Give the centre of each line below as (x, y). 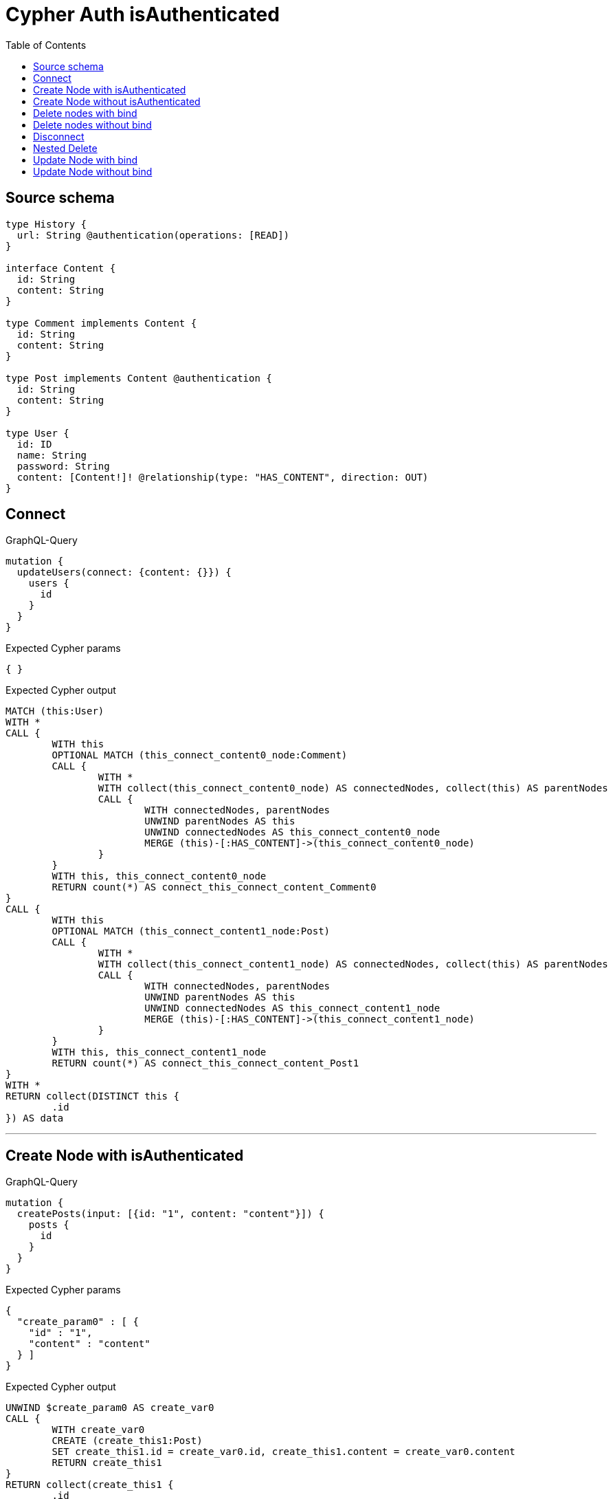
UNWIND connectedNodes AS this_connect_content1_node (292, 1008)
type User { (37, 433)
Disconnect (59, 136)
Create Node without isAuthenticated (117, 101)
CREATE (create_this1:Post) (127, 1441)
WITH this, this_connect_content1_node (159, 1052)
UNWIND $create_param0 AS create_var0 (110, 1408)
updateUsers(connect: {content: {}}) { (124, 572)
